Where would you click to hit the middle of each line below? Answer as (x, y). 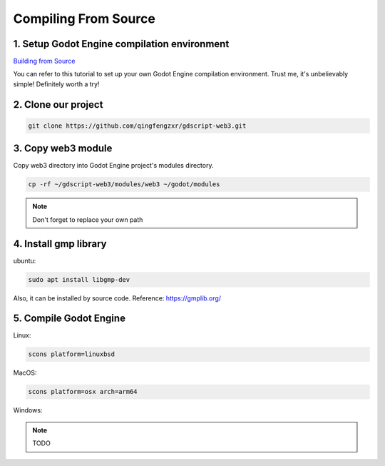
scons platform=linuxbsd (72, 354)
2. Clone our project (58, 105)
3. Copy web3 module (63, 149)
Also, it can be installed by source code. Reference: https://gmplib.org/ (117, 298)
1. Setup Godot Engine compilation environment (121, 44)
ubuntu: (25, 260)
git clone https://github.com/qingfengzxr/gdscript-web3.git (137, 126)
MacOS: (25, 373)
